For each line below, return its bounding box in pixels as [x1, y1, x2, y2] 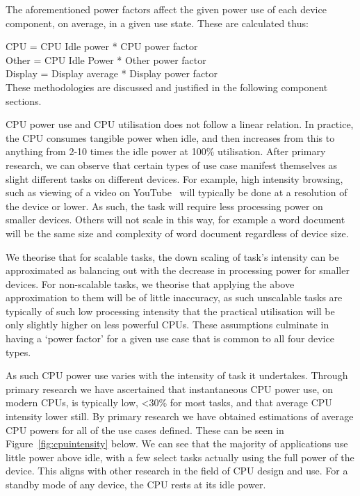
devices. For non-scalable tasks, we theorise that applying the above [6, 276, 295, 291]
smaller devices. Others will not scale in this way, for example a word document [6, 212, 345, 227]
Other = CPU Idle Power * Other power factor [6, 52, 206, 67]
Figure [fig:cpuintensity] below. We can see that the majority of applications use [6, 436, 348, 451]
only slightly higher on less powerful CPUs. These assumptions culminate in [6, 317, 329, 332]
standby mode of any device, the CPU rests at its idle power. [6, 477, 266, 491]
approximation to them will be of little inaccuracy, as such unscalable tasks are [6, 290, 343, 305]
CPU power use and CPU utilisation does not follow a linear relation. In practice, [6, 117, 354, 131]
